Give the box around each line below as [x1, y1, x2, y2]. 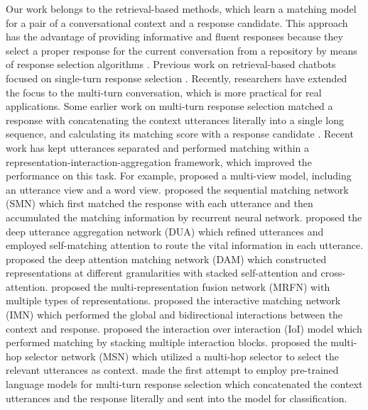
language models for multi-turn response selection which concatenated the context [6, 377, 363, 392]
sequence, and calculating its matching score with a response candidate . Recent [6, 126, 354, 141]
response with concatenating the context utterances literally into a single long [6, 112, 345, 127]
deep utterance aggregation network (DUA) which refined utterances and [6, 223, 324, 238]
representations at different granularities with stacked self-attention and [6, 265, 318, 280]
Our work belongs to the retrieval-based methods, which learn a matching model [6, 1, 357, 16]
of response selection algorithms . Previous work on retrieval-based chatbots [6, 57, 336, 72]
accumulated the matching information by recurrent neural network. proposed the [6, 209, 362, 224]
